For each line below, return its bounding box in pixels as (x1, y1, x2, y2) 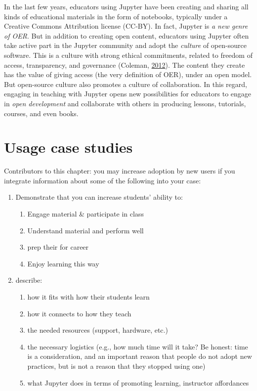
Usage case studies (4, 137, 133, 157)
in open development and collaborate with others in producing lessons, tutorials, (4, 98, 246, 108)
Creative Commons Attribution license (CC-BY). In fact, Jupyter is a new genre (4, 21, 248, 31)
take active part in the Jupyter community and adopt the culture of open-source (4, 40, 247, 50)
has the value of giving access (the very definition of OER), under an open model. (4, 69, 252, 80)
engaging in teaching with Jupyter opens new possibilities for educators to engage (4, 88, 252, 99)
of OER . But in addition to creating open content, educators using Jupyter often (4, 30, 249, 41)
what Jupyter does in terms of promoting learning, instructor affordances (27, 377, 249, 388)
